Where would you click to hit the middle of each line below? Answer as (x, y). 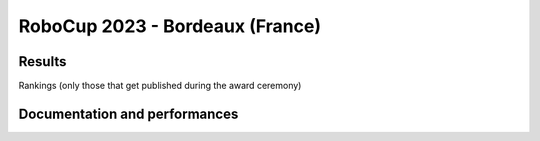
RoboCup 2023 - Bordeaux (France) (170, 26)
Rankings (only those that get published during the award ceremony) (160, 86)
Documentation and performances (128, 113)
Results (42, 61)
